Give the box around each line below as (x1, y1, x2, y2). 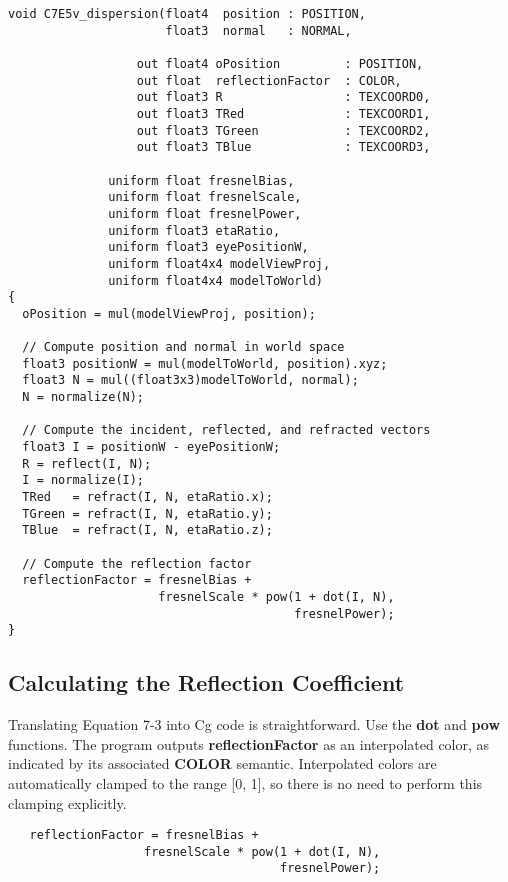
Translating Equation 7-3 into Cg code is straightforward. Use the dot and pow (8, 714, 501, 735)
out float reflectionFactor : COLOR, (136, 73, 402, 88)
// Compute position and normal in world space (22, 340, 345, 355)
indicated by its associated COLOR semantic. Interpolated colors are (8, 753, 437, 774)
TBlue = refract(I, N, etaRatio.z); (22, 523, 273, 538)
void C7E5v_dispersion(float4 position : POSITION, (8, 7, 366, 21)
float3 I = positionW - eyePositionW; (22, 440, 281, 455)
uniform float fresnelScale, (108, 190, 302, 205)
